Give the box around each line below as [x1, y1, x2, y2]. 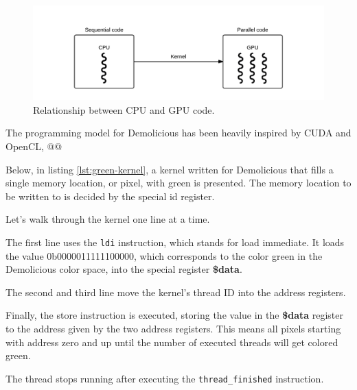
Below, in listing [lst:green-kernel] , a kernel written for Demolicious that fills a [5, 162, 334, 176]
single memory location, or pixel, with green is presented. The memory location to [5, 175, 352, 190]
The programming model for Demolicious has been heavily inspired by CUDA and [5, 125, 352, 140]
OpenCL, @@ [5, 139, 62, 154]
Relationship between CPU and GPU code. [33, 102, 215, 117]
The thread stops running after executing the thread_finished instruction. [5, 371, 324, 385]
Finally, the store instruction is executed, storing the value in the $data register [5, 308, 343, 322]
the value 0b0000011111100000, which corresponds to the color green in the [5, 248, 323, 263]
